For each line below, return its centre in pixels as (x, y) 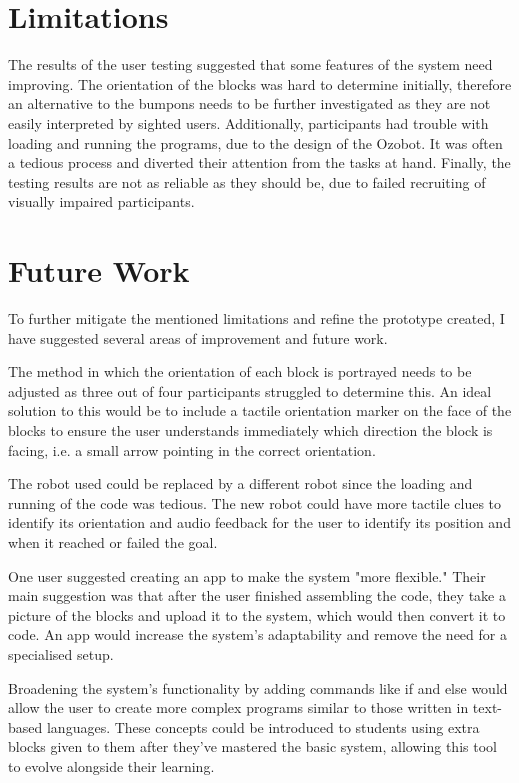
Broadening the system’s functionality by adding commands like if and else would (258, 687)
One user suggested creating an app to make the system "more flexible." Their (247, 575)
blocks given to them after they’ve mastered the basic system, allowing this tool (252, 746)
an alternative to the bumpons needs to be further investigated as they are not (249, 103)
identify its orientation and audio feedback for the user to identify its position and (259, 522)
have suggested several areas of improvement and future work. (198, 337)
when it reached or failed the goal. (113, 541)
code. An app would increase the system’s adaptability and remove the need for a (257, 634)
